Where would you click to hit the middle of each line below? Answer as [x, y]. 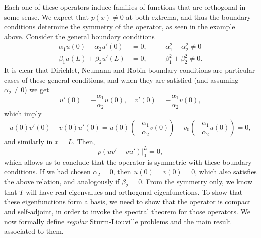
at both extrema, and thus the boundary [189, 16]
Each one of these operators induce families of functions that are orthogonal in [125, 7]
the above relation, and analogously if [62, 181]
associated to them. [34, 231]
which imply [23, 114]
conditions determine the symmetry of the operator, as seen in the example [120, 26]
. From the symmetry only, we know [197, 181]
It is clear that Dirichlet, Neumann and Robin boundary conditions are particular [130, 70]
